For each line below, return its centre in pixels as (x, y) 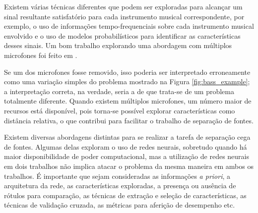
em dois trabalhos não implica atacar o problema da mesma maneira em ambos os (129, 166)
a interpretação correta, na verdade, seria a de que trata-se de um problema (119, 91)
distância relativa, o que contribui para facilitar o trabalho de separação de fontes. (129, 120)
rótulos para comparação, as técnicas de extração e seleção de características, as (125, 195)
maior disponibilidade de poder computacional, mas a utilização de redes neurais (127, 156)
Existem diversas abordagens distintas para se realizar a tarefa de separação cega (127, 137)
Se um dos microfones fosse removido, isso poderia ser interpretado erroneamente (127, 72)
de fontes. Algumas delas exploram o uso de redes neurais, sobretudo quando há (126, 146)
